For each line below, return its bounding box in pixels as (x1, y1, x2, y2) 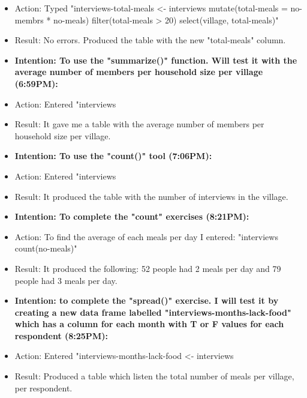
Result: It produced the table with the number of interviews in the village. (14, 190, 288, 202)
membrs (14, 13, 44, 26)
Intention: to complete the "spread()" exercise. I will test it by (14, 294, 279, 307)
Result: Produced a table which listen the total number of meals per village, (14, 370, 294, 382)
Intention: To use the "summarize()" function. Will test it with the (14, 53, 297, 66)
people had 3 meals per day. (14, 274, 118, 286)
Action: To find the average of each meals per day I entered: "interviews (14, 230, 278, 243)
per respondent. (14, 381, 73, 394)
